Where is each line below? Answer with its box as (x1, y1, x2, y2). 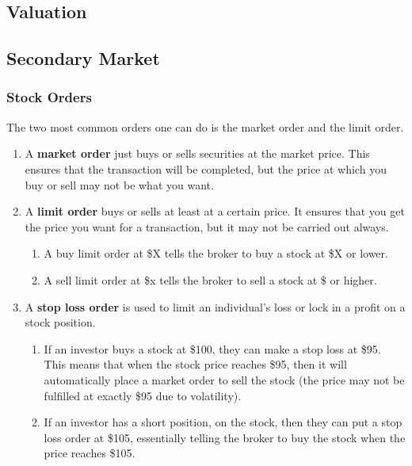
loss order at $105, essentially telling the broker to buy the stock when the (44, 429, 406, 445)
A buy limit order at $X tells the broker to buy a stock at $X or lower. (44, 245, 388, 262)
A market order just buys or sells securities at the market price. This (25, 145, 370, 162)
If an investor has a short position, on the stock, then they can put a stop (44, 414, 402, 430)
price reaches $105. (44, 445, 135, 461)
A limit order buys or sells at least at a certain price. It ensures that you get (25, 203, 405, 220)
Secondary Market (6, 46, 160, 71)
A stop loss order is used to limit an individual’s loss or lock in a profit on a (25, 298, 406, 315)
